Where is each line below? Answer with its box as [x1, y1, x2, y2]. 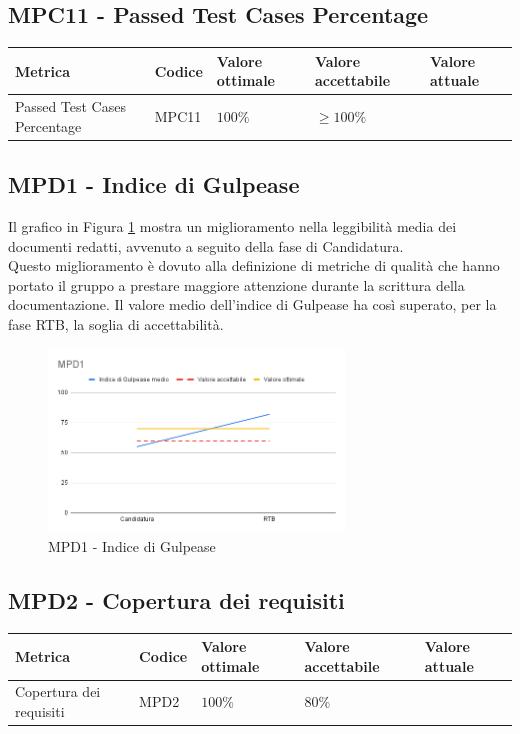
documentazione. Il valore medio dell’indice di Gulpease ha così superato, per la [8, 294, 497, 315]
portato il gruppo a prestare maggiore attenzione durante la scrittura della [8, 274, 465, 295]
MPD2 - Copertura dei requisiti [8, 584, 345, 615]
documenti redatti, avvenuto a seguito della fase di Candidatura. [8, 235, 404, 256]
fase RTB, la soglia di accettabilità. [8, 314, 224, 334]
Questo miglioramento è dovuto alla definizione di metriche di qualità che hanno [8, 255, 500, 276]
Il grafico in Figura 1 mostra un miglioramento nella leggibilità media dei [8, 216, 457, 237]
